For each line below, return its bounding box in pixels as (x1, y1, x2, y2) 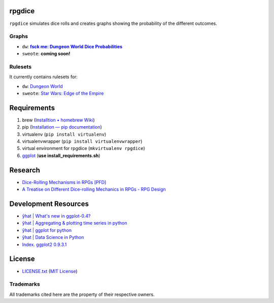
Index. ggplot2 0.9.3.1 (22, 241, 67, 248)
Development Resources (9, 199, 89, 208)
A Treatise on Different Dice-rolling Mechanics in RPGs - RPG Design (22, 186, 166, 193)
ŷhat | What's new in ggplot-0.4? (22, 213, 91, 219)
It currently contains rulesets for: (9, 74, 78, 80)
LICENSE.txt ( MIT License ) (22, 268, 78, 274)
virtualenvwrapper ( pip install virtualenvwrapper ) (22, 138, 143, 144)
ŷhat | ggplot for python (22, 227, 72, 233)
